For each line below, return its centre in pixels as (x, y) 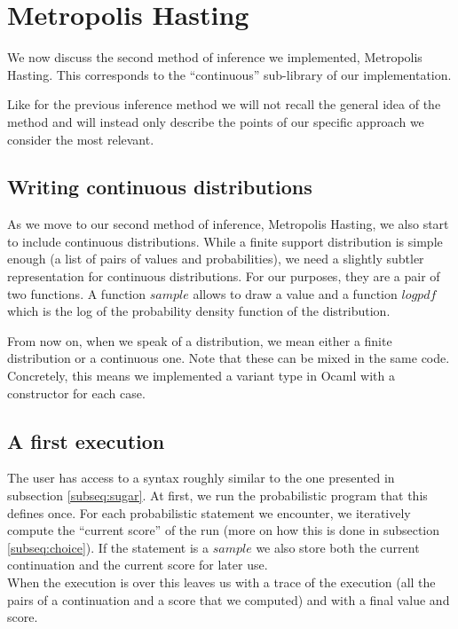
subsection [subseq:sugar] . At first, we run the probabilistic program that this (217, 495)
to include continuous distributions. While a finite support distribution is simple (225, 241)
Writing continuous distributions (160, 187)
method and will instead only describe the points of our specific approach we (216, 121)
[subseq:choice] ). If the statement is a (108, 547)
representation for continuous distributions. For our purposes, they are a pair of (224, 276)
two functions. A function (77, 293)
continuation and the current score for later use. (138, 565)
